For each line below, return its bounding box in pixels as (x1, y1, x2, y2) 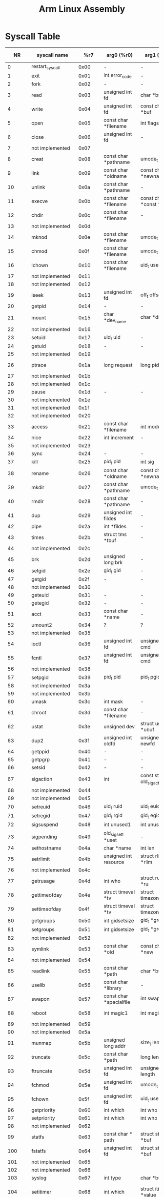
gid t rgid (103, 812, 123, 820)
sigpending (31, 833, 57, 840)
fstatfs (31, 1147, 46, 1154)
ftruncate (31, 1068, 53, 1074)
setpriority (31, 1114, 55, 1121)
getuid (31, 343, 46, 350)
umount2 (31, 621, 52, 628)
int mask (103, 698, 123, 705)
